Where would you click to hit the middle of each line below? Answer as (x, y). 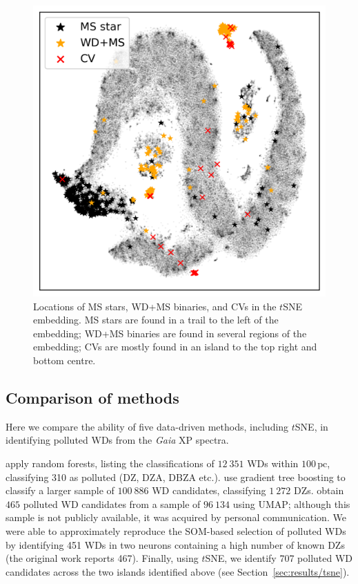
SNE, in (311, 426)
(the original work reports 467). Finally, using (102, 558)
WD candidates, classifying (209, 490)
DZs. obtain (319, 490)
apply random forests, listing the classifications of (110, 463)
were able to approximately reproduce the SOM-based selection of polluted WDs (176, 531)
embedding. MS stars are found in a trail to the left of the (156, 320)
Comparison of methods (92, 398)
